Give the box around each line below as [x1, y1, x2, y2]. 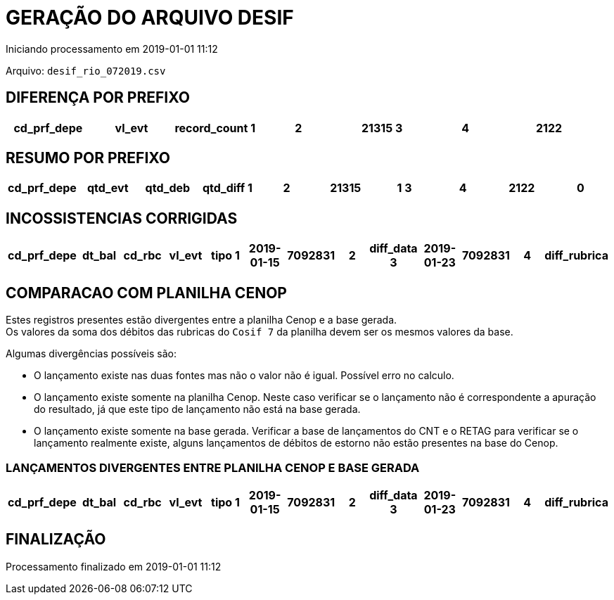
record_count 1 [174, 120, 256, 135]
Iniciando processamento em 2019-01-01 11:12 [6, 42, 218, 55]
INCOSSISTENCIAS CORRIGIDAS [6, 209, 238, 227]
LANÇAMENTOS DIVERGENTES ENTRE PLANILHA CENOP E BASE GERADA [6, 460, 420, 475]
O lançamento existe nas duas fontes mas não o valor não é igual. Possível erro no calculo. [34, 369, 454, 382]
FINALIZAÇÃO [6, 530, 106, 549]
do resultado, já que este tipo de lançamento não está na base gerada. [34, 403, 361, 416]
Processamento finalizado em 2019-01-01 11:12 [6, 560, 222, 573]
